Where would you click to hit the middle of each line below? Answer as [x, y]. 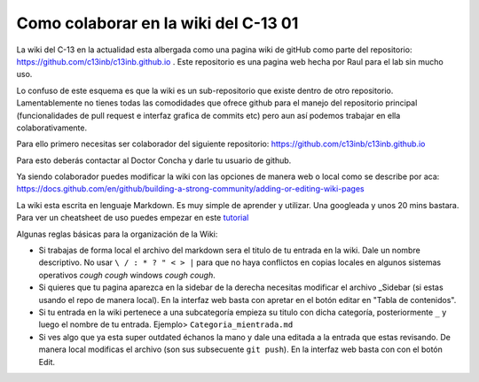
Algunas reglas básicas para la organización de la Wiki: [117, 234]
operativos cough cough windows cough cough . [127, 275]
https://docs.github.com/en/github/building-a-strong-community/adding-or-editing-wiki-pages [190, 189]
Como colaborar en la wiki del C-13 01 [157, 23]
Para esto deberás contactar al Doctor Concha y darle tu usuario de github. [154, 160]
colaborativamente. [52, 128]
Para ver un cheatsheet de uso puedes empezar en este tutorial [133, 218]
